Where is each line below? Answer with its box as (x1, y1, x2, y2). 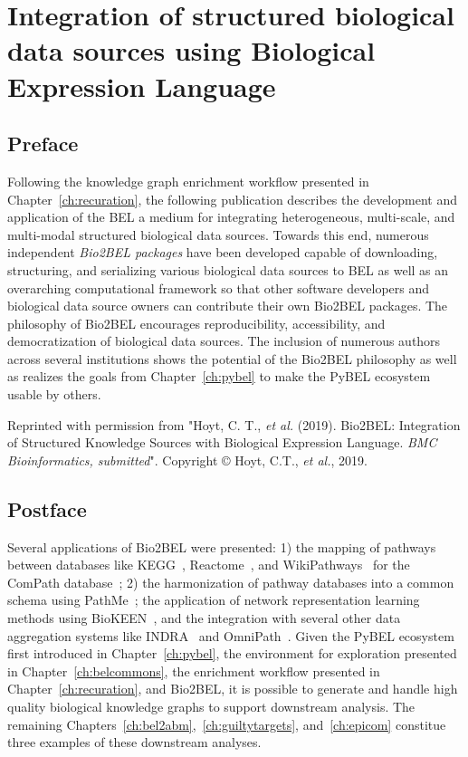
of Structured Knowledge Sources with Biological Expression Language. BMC (7, 433, 437, 452)
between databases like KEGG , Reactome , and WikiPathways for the (7, 555, 410, 574)
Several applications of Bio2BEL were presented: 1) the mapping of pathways (7, 537, 436, 556)
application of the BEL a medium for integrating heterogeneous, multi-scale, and (7, 207, 455, 226)
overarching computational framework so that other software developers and (7, 278, 430, 297)
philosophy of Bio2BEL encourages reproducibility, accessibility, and (7, 313, 386, 332)
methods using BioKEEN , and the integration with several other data (7, 608, 401, 628)
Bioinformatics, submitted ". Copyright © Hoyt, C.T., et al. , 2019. (7, 450, 368, 469)
